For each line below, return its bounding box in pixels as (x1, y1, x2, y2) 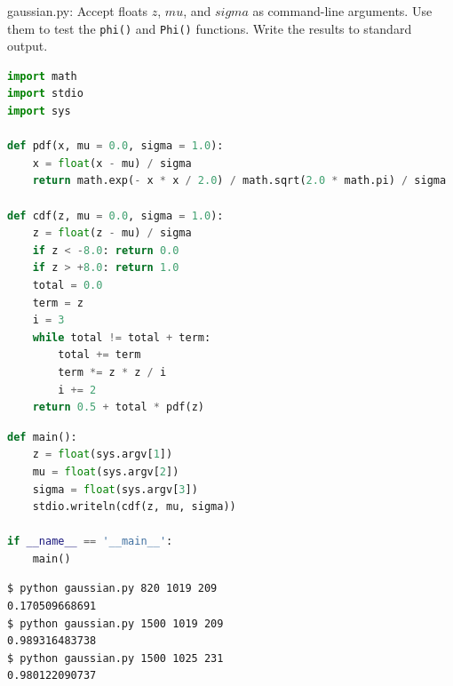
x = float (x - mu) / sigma (32, 156, 192, 170)
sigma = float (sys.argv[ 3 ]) (32, 483, 198, 496)
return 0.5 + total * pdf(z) (32, 401, 205, 414)
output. (7, 36, 48, 55)
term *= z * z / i (58, 365, 167, 379)
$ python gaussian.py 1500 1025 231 (7, 651, 224, 665)
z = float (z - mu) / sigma (32, 227, 192, 240)
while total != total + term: (32, 331, 211, 344)
